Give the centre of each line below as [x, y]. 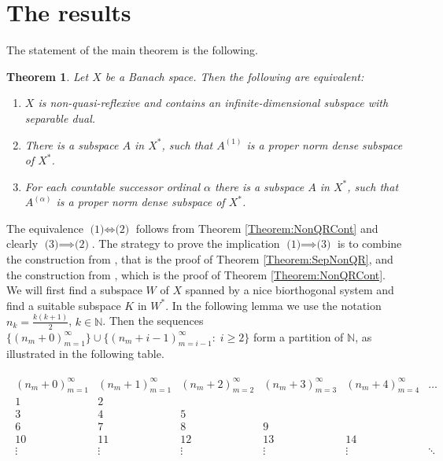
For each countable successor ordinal [113, 186]
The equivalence [45, 228]
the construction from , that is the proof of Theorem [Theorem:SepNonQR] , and [200, 259]
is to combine [369, 243]
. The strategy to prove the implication [186, 243]
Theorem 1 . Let [48, 76]
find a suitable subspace [64, 305]
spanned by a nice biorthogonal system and [290, 290]
